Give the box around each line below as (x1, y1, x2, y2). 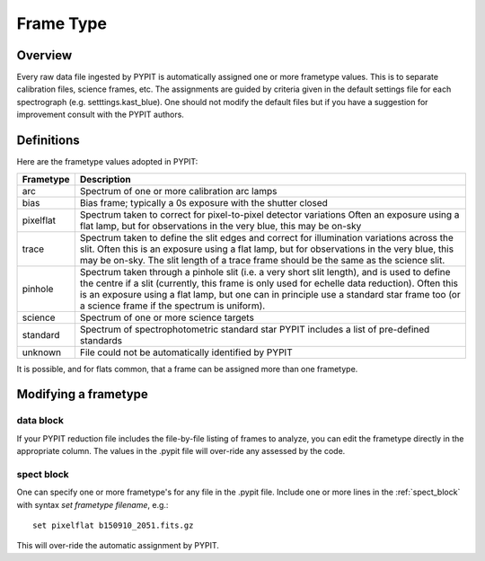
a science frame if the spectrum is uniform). (79, 299, 266, 312)
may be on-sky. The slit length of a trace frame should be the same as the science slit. (79, 254, 445, 266)
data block (16, 414, 65, 427)
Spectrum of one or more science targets (79, 311, 255, 324)
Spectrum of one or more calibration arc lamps (79, 184, 278, 197)
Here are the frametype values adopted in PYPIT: (16, 156, 198, 167)
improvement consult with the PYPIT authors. (16, 109, 184, 120)
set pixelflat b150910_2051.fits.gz (32, 521, 194, 530)
